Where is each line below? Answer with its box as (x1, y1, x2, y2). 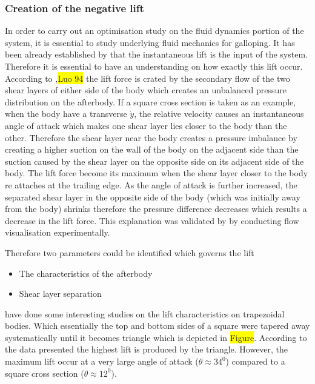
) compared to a (225, 355, 285, 368)
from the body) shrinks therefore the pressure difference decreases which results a (5, 202, 307, 215)
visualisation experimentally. (5, 226, 110, 239)
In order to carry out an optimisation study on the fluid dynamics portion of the (5, 24, 304, 37)
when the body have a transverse (5, 107, 127, 120)
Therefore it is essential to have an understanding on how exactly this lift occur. (5, 60, 303, 72)
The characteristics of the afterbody (19, 266, 153, 279)
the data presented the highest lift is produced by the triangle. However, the (5, 343, 288, 356)
